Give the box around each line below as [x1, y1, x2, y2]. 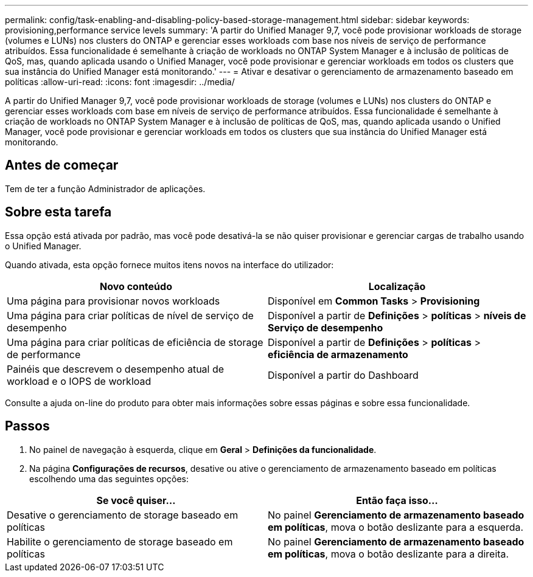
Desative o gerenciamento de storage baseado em [7, 508, 239, 521]
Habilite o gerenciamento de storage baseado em [7, 535, 233, 548]
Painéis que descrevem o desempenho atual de [7, 362, 225, 375]
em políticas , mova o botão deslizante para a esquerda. [268, 520, 524, 533]
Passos [5, 418, 50, 434]
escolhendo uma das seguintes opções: [29, 473, 189, 484]
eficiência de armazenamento [268, 348, 408, 361]
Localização [368, 280, 426, 292]
